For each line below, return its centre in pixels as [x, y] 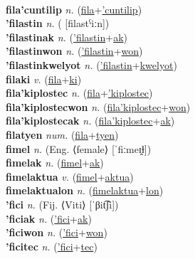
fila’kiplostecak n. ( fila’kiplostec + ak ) [90, 121]
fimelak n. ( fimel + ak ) [55, 163]
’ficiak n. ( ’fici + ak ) [49, 218]
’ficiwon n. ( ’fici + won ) [57, 232]
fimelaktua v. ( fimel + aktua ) [70, 176]
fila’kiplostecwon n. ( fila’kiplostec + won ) [98, 106]
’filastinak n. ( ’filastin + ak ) [67, 37]
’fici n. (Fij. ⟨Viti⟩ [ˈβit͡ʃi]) [62, 204]
